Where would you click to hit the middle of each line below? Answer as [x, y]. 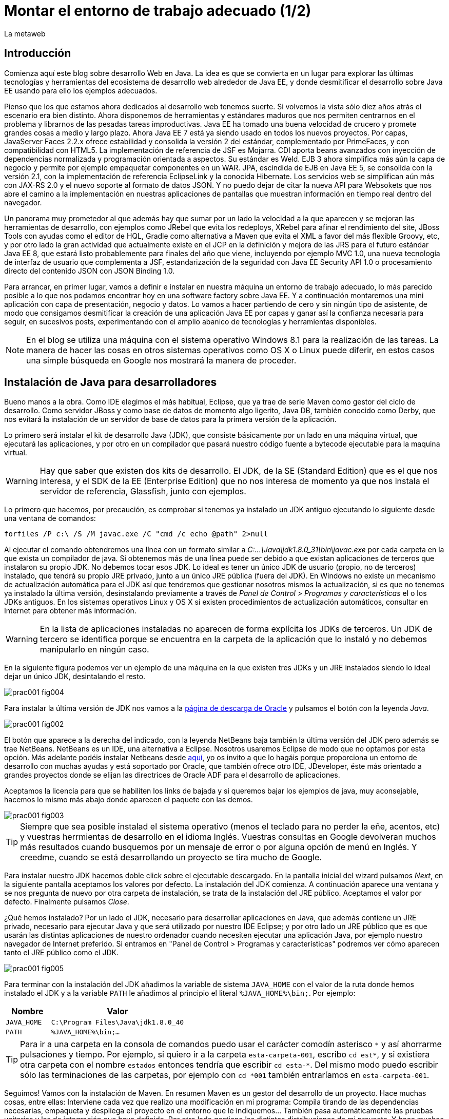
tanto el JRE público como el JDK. [61, 953]
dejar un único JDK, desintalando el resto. [75, 677]
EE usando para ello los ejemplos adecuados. [81, 90]
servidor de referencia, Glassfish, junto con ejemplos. [143, 491]
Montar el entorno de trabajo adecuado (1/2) [158, 11]
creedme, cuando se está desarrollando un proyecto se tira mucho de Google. [171, 857]
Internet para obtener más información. [70, 611]
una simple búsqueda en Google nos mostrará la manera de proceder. [161, 360]
